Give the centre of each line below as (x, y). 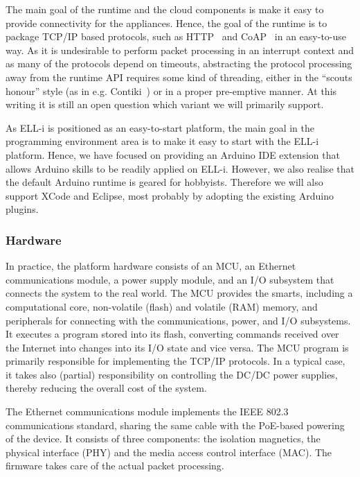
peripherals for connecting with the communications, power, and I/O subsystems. (178, 320)
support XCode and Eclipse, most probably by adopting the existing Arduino (170, 195)
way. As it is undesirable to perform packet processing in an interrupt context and (180, 50)
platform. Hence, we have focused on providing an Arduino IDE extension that (173, 154)
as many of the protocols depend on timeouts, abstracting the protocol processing (179, 63)
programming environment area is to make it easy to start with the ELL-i (162, 141)
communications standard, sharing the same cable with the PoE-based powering (175, 425)
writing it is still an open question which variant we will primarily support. (165, 104)
